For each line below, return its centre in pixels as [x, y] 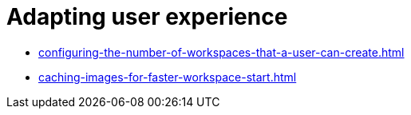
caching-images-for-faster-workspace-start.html [168, 77]
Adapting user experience [147, 17]
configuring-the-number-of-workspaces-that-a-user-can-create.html [221, 52]
